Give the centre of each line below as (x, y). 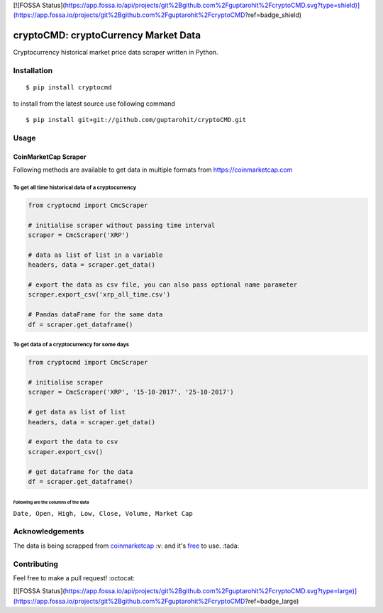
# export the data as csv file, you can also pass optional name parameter (163, 285)
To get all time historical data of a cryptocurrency (75, 187)
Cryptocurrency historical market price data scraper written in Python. (116, 53)
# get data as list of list (77, 412)
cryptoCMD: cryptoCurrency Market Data (107, 35)
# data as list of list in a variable (95, 255)
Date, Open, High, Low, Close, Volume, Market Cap (103, 513)
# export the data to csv (73, 442)
